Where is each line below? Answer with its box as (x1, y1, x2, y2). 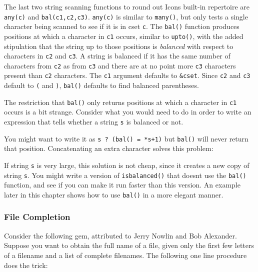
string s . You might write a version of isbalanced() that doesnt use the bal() (4, 169, 246, 180)
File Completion (4, 210, 70, 223)
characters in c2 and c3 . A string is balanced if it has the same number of (4, 50, 230, 61)
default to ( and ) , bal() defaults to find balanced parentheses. (4, 80, 199, 90)
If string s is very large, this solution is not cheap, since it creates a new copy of (4, 159, 249, 170)
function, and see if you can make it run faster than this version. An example (4, 179, 240, 190)
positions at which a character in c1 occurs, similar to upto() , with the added (4, 30, 243, 41)
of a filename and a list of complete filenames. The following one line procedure (4, 249, 247, 260)
